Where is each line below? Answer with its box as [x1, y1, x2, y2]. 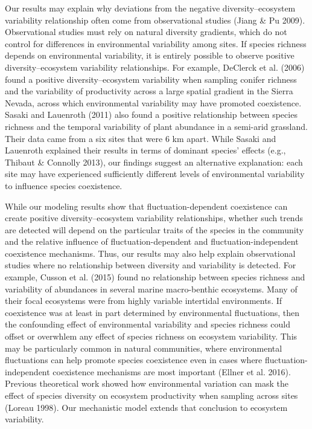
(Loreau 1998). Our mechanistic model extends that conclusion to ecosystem [5, 401, 288, 413]
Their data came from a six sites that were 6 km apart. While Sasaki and [5, 132, 276, 144]
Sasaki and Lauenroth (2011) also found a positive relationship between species [5, 108, 298, 121]
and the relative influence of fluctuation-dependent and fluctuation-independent [5, 235, 299, 248]
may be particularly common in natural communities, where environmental [5, 341, 282, 354]
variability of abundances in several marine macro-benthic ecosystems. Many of [5, 282, 298, 295]
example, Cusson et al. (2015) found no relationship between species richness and [5, 271, 305, 283]
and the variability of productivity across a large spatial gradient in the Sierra [5, 85, 293, 97]
